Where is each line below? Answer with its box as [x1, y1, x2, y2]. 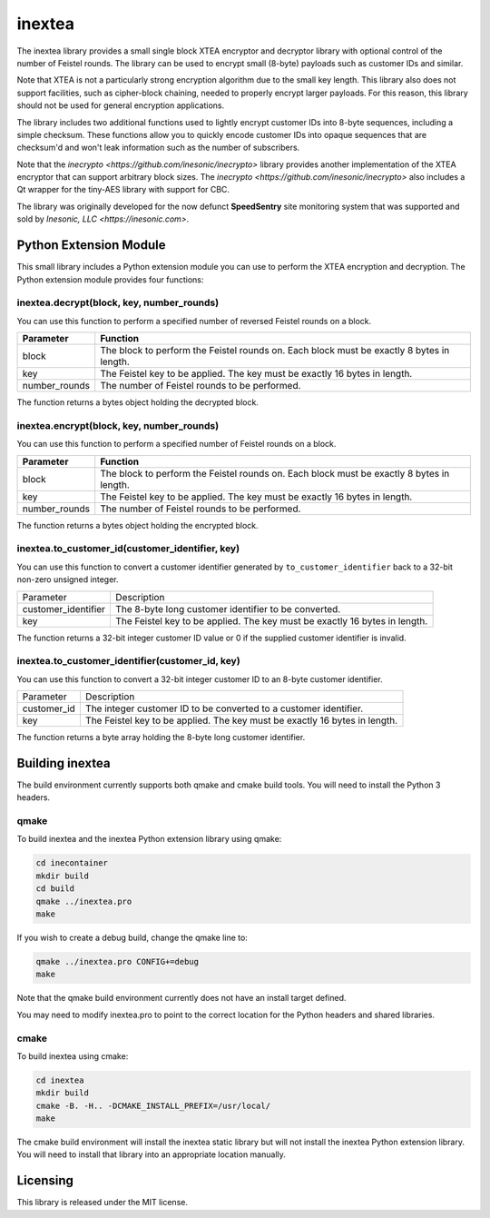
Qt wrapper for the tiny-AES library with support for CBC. [16, 184, 230, 195]
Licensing [16, 1173, 74, 1189]
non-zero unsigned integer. [16, 574, 119, 585]
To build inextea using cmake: [16, 1050, 129, 1062]
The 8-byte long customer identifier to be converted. [114, 602, 341, 615]
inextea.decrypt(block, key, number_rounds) [16, 296, 220, 309]
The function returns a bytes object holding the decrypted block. [16, 397, 259, 408]
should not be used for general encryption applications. [16, 100, 225, 111]
